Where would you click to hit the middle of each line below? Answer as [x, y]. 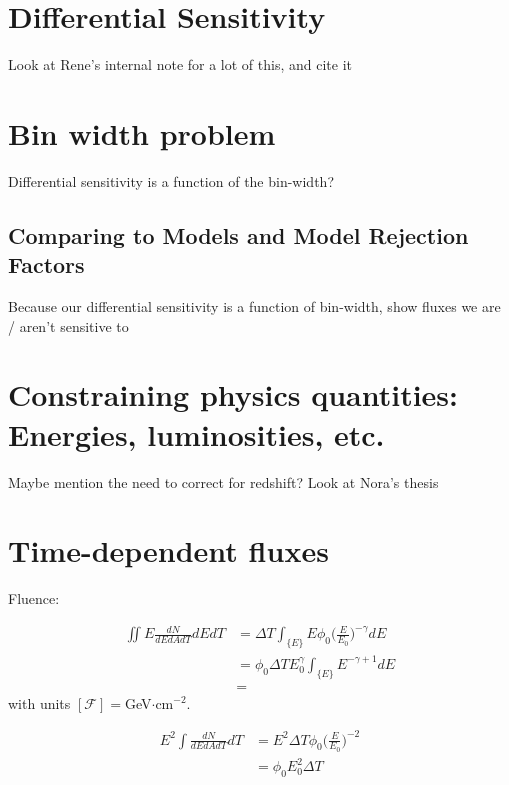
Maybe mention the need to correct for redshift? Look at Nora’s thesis [223, 481]
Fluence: [34, 598]
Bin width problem [142, 132]
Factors [46, 264]
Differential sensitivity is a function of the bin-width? [171, 180]
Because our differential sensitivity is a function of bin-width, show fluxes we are [254, 306]
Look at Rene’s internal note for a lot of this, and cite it [180, 64]
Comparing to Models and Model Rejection [238, 234]
